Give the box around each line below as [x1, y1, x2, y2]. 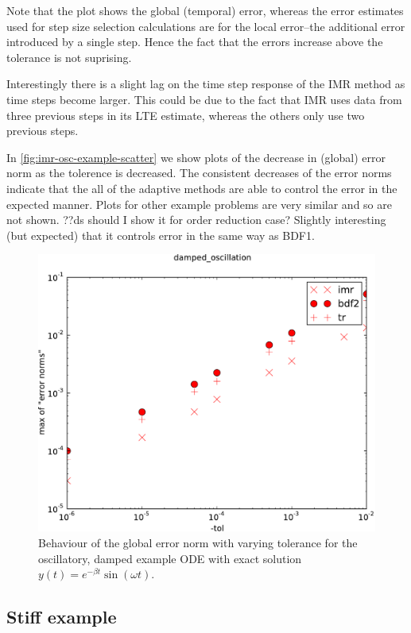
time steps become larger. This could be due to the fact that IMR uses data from [6, 91, 402, 107]
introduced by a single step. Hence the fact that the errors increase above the [6, 33, 383, 50]
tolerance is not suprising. [6, 48, 132, 65]
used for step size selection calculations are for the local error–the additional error [6, 17, 405, 34]
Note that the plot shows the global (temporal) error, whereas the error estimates [6, 2, 404, 18]
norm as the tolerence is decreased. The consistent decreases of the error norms [6, 164, 392, 181]
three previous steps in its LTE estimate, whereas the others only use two [6, 106, 365, 123]
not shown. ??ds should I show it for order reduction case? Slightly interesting [6, 211, 386, 228]
